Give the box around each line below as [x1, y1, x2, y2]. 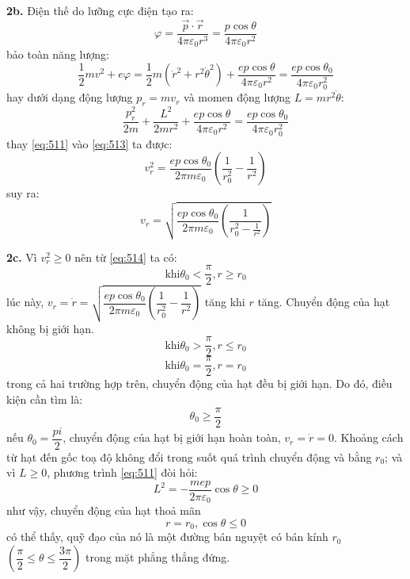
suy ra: [6, 185, 40, 201]
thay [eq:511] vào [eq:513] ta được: [6, 135, 173, 151]
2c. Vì [6, 248, 37, 265]
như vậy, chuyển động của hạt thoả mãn [6, 502, 201, 519]
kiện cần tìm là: [6, 390, 83, 407]
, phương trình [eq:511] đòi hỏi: [47, 464, 198, 481]
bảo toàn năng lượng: [6, 46, 109, 63]
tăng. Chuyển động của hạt [257, 293, 390, 310]
